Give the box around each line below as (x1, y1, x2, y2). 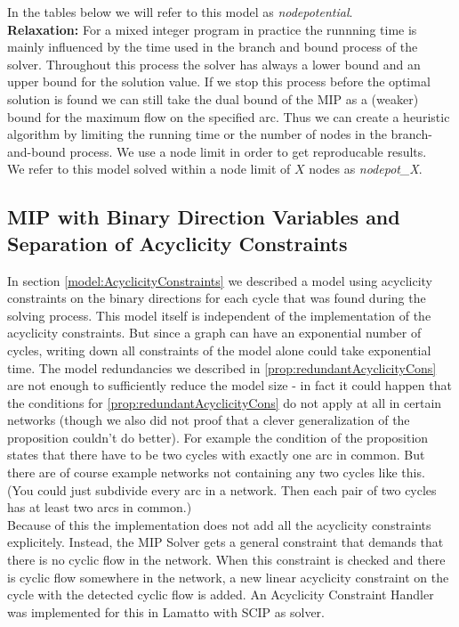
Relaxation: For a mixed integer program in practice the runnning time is (7, 20, 417, 38)
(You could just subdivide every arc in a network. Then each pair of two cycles (7, 480, 437, 499)
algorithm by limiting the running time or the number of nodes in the (7, 125, 387, 143)
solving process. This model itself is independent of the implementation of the (7, 305, 431, 324)
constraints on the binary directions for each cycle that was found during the (7, 289, 426, 307)
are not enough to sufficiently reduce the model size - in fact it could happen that (7, 376, 452, 395)
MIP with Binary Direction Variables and (7, 203, 400, 231)
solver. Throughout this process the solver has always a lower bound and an (7, 54, 421, 73)
